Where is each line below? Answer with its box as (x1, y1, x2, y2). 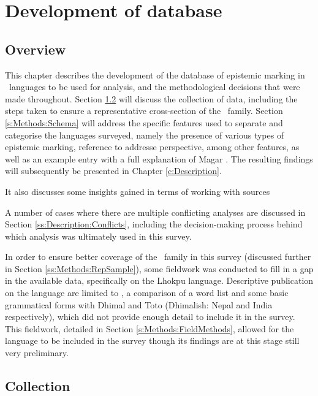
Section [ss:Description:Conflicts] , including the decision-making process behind (5, 218, 303, 230)
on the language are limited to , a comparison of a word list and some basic (5, 286, 289, 299)
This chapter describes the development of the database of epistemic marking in (5, 68, 305, 81)
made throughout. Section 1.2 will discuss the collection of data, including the (5, 92, 298, 105)
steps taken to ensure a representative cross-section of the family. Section (5, 104, 283, 117)
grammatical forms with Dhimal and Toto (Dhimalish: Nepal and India (5, 298, 273, 311)
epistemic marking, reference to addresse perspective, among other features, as (5, 140, 300, 153)
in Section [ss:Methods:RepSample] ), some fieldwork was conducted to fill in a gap (5, 262, 314, 275)
